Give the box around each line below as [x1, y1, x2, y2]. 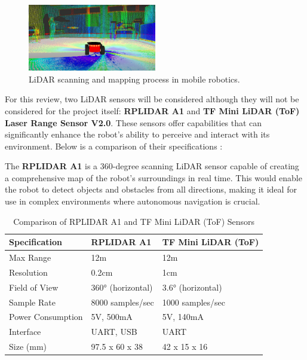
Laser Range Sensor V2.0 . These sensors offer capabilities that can [5, 116, 262, 129]
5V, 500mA [91, 310, 133, 323]
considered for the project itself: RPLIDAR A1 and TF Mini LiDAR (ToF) [5, 104, 300, 117]
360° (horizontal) [91, 280, 153, 293]
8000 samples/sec [91, 295, 154, 308]
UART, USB [91, 325, 137, 338]
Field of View [9, 280, 59, 293]
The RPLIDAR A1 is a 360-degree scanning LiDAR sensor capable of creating [5, 160, 299, 172]
